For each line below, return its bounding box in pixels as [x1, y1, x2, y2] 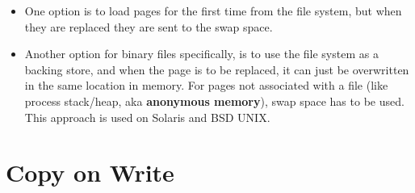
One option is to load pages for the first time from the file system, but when [24, 2, 402, 19]
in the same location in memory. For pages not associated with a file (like [24, 77, 388, 94]
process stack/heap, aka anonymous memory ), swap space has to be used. [24, 92, 405, 109]
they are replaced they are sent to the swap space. [24, 18, 273, 35]
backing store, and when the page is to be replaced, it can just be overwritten [24, 61, 409, 78]
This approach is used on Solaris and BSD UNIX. [24, 108, 270, 125]
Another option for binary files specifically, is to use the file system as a [24, 45, 379, 62]
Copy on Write [6, 156, 174, 189]
